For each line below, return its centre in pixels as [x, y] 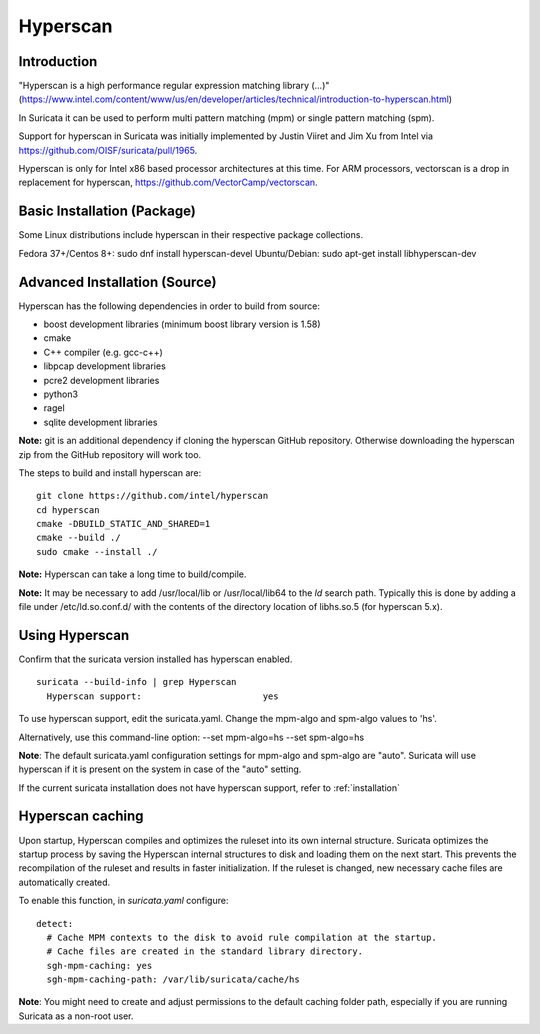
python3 [61, 394]
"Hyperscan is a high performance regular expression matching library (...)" [174, 86]
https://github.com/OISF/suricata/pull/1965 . [108, 150]
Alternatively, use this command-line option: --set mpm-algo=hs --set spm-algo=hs [191, 737]
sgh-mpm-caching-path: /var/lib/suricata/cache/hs [173, 979]
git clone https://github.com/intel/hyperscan [152, 496]
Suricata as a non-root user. [76, 1016]
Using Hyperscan [74, 635]
